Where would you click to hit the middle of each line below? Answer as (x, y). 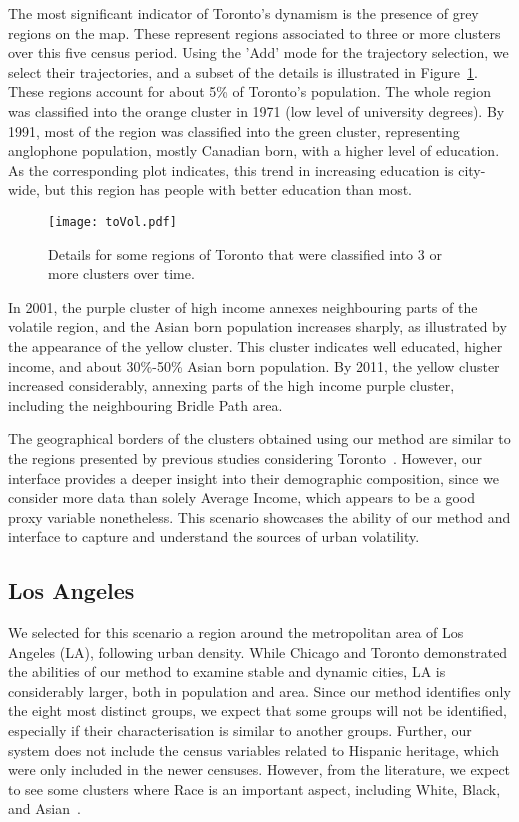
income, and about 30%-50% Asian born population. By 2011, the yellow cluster (254, 365)
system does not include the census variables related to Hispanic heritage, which (254, 749)
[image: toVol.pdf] (112, 221)
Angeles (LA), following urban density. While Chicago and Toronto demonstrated (258, 651)
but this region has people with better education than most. (228, 189)
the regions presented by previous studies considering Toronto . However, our (245, 457)
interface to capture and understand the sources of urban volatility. (214, 536)
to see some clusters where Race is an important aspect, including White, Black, (254, 788)
